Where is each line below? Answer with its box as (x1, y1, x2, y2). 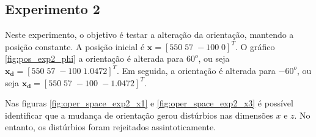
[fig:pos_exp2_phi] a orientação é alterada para (5, 52, 184, 65)
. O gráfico (235, 40, 275, 53)
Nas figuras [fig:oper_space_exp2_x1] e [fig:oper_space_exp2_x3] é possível (5, 97, 293, 109)
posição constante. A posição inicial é (5, 40, 145, 53)
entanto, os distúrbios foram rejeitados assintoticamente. (5, 120, 216, 133)
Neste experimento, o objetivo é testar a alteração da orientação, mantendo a (5, 28, 294, 41)
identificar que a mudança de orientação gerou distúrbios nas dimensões (5, 108, 273, 121)
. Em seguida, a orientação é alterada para (117, 64, 276, 76)
